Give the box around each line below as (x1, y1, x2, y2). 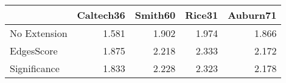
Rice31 (185, 8, 218, 22)
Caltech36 (77, 8, 125, 22)
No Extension (10, 26, 68, 40)
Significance (10, 61, 60, 75)
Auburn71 (228, 8, 277, 22)
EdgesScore (10, 44, 58, 58)
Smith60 (134, 8, 176, 22)
